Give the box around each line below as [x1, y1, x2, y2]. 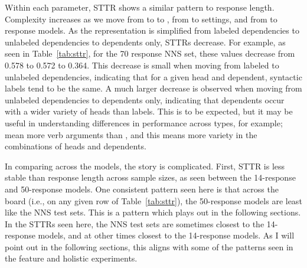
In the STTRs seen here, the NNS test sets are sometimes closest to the [5, 217, 264, 230]
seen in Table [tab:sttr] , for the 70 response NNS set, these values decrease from [5, 47, 295, 60]
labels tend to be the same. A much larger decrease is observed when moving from [5, 82, 302, 94]
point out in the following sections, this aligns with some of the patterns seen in [5, 240, 293, 253]
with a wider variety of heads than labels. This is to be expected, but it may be [5, 105, 293, 117]
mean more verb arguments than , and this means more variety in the [5, 128, 257, 140]
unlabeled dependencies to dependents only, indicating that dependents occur [5, 93, 285, 106]
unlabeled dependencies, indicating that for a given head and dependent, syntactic [5, 70, 302, 83]
